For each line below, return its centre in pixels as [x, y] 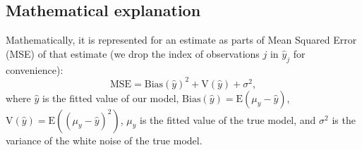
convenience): [35, 69]
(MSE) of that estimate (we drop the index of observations [133, 53]
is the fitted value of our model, [111, 98]
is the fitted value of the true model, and [228, 119]
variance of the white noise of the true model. [104, 140]
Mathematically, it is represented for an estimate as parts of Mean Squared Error [181, 40]
